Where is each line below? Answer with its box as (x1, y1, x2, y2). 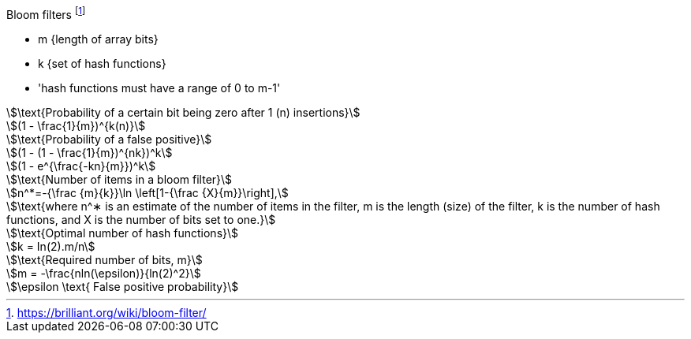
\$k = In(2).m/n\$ (6, 239, 95, 253)
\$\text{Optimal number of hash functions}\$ (6, 225, 239, 240)
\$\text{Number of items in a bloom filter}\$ (6, 172, 233, 186)
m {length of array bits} (38, 32, 159, 46)
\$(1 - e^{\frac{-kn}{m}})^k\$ (6, 158, 156, 173)
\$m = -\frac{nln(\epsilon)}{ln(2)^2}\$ (6, 266, 201, 280)
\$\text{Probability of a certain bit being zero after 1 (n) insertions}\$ (6, 105, 360, 119)
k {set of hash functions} (38, 56, 166, 70)
